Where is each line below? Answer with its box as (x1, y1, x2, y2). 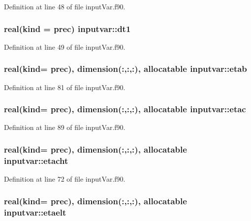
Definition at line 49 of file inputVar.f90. (4, 41, 125, 52)
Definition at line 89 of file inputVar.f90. (4, 122, 125, 132)
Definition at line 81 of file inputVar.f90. (4, 82, 125, 92)
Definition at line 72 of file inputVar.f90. (4, 174, 125, 184)
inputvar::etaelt (4, 206, 66, 218)
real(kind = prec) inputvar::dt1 (4, 22, 131, 34)
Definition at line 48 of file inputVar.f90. (4, 1, 125, 11)
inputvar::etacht (4, 154, 68, 166)
